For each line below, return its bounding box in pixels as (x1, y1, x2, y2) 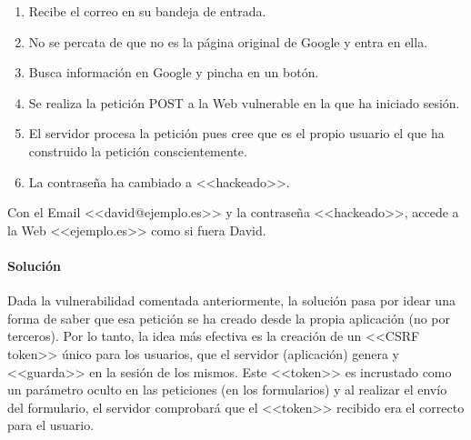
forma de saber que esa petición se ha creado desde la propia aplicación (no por (7, 308, 450, 327)
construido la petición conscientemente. (28, 141, 247, 160)
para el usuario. (7, 415, 95, 435)
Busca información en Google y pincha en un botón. (28, 63, 319, 82)
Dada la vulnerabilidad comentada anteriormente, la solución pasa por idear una (7, 291, 456, 310)
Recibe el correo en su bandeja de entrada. (28, 2, 266, 20)
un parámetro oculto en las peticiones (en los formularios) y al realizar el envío (7, 380, 447, 399)
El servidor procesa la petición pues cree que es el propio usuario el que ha (28, 124, 445, 143)
